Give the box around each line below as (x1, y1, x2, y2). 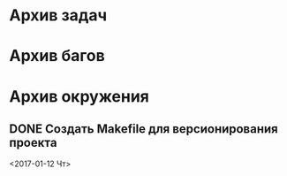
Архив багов (9, 46, 106, 66)
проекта (9, 134, 57, 150)
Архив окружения (9, 86, 150, 106)
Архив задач (9, 5, 108, 26)
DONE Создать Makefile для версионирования (9, 121, 278, 136)
